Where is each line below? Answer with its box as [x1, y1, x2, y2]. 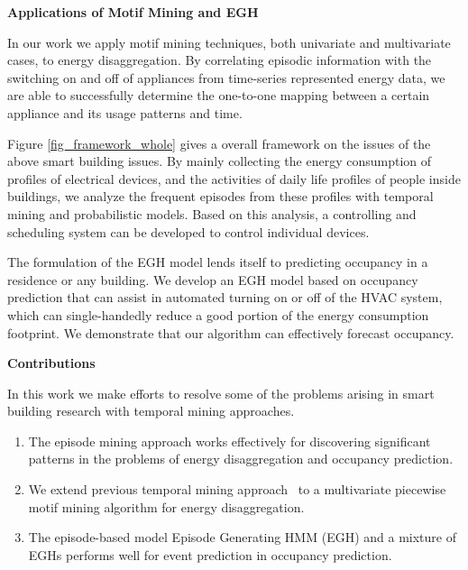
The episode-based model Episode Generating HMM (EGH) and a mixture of [28, 528, 456, 547]
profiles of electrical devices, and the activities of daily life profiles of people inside [7, 169, 461, 188]
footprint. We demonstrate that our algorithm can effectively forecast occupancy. [7, 323, 454, 342]
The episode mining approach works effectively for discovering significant [28, 431, 431, 450]
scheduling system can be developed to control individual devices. [7, 222, 370, 241]
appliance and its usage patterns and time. [7, 103, 243, 122]
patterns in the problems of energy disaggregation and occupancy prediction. [28, 449, 454, 468]
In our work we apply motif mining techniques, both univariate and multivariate [7, 32, 451, 51]
